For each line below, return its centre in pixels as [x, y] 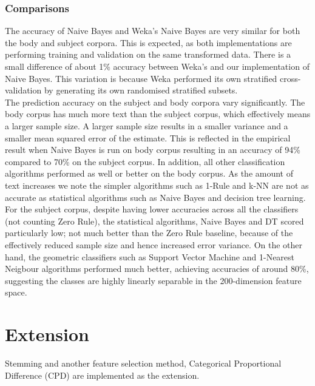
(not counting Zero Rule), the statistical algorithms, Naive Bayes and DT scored [154, 221]
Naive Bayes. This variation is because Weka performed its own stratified [141, 78]
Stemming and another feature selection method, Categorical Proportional [143, 363]
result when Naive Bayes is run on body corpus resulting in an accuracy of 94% [153, 150]
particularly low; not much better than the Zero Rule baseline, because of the [149, 233]
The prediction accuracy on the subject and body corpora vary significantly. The [155, 102]
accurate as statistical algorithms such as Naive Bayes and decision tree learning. [155, 197]
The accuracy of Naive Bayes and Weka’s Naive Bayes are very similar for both [153, 31]
